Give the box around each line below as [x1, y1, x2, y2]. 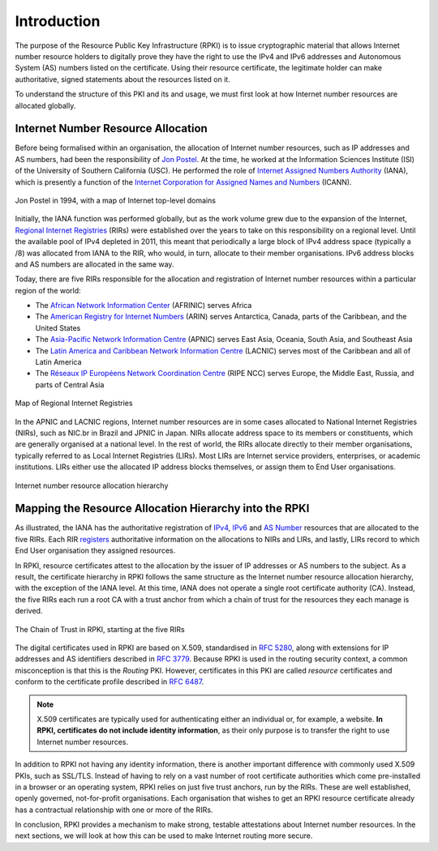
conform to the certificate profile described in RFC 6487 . [15, 677, 204, 686]
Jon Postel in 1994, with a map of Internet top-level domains [15, 195, 217, 205]
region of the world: [15, 285, 81, 295]
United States [35, 323, 81, 332]
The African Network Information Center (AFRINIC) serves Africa [35, 301, 252, 310]
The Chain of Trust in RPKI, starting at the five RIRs [15, 624, 186, 634]
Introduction [15, 12, 101, 30]
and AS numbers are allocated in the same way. [15, 259, 174, 269]
